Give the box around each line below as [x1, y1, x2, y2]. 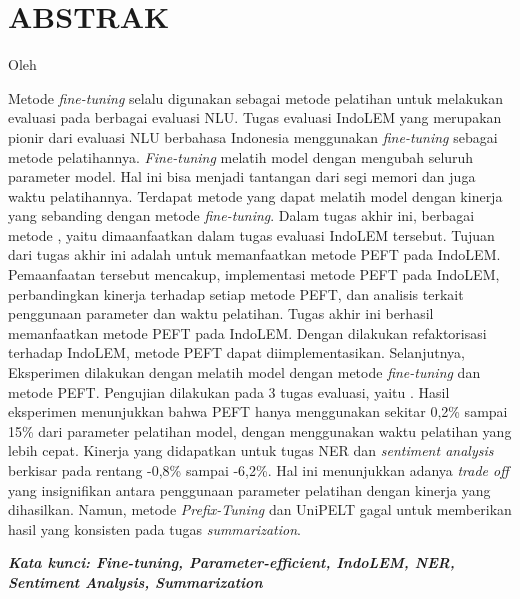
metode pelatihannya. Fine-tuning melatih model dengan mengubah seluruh [8, 146, 474, 167]
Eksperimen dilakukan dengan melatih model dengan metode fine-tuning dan [8, 362, 481, 383]
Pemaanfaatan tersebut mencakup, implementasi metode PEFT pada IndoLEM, [8, 264, 500, 285]
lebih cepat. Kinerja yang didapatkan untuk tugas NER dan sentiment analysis [8, 440, 494, 461]
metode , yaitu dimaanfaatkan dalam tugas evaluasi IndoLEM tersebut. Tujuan [8, 224, 495, 245]
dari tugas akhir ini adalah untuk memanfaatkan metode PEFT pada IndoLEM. [8, 244, 501, 265]
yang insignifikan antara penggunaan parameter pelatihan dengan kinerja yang [8, 479, 491, 500]
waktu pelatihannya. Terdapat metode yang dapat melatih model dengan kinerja [8, 185, 503, 206]
